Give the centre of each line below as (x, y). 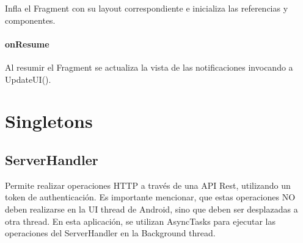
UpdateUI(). (28, 79)
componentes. (30, 20)
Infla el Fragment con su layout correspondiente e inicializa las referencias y (147, 8)
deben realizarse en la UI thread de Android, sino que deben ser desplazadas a (151, 209)
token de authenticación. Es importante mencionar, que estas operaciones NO (150, 197)
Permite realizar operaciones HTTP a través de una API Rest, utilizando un (148, 185)
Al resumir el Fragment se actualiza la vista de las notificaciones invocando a (149, 67)
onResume (27, 44)
